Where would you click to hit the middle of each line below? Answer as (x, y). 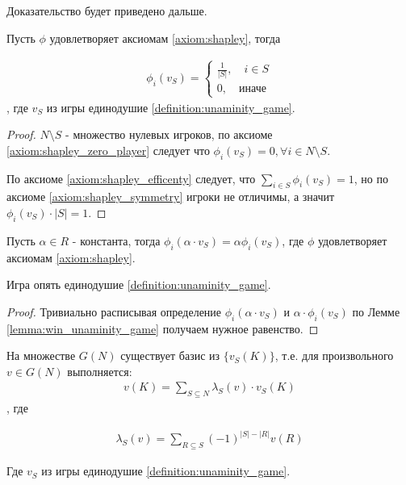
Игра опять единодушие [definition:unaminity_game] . (139, 284)
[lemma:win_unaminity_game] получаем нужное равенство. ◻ (163, 328)
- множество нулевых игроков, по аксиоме (169, 134)
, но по (371, 178)
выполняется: (100, 371)
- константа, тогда (116, 240)
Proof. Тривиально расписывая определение (114, 311)
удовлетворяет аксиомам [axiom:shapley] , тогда (165, 38)
